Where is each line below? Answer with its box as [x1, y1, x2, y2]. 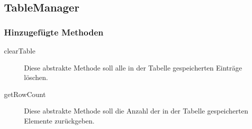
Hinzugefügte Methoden [4, 25, 103, 38]
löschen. [24, 72, 48, 82]
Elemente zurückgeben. [24, 115, 95, 125]
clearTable [4, 45, 35, 55]
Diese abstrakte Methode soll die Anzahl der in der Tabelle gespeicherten [24, 105, 248, 116]
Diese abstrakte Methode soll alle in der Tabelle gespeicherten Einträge [24, 62, 242, 72]
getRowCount [4, 88, 46, 99]
